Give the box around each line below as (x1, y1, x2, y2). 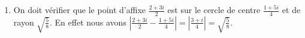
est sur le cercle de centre (167, 4, 261, 15)
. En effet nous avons (50, 15, 126, 28)
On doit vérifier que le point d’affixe (13, 4, 146, 15)
